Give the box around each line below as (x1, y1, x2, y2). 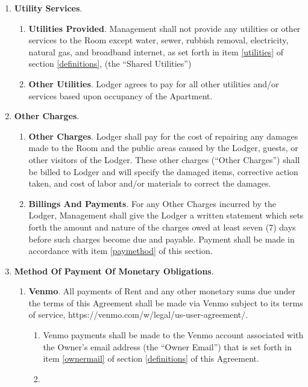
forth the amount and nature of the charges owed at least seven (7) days (28, 220, 296, 233)
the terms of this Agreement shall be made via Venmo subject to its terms (28, 296, 303, 309)
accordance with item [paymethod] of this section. (28, 244, 213, 257)
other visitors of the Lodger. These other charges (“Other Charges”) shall (28, 153, 300, 166)
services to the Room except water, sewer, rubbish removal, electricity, (28, 34, 289, 46)
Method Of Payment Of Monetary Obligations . (14, 264, 214, 277)
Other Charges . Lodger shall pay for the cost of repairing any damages (28, 129, 298, 142)
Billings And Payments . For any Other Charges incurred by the (28, 197, 276, 209)
